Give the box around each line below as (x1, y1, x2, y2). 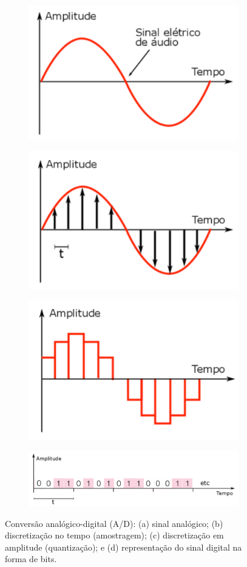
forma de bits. (5, 552, 57, 565)
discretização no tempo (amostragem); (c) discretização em (5, 529, 224, 542)
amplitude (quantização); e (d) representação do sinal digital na (5, 540, 242, 553)
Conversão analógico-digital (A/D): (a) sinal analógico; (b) (5, 517, 223, 529)
